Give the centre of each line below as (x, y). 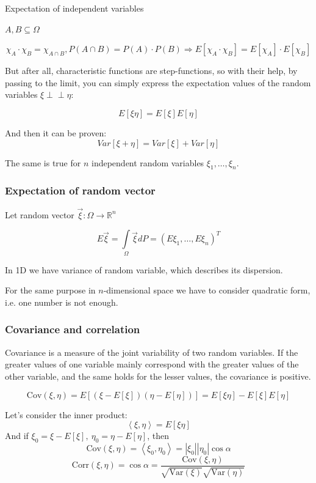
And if (17, 436)
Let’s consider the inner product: (66, 414)
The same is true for (43, 162)
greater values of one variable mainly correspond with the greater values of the (152, 364)
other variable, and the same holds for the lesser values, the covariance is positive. (158, 376)
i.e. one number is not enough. (62, 302)
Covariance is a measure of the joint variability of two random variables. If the (152, 352)
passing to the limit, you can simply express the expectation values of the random (158, 82)
